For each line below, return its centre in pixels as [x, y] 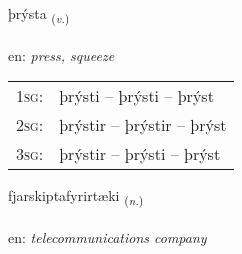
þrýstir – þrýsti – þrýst [140, 154]
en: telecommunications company [107, 237]
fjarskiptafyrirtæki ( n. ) [76, 197]
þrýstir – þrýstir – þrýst [143, 125]
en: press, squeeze [61, 54]
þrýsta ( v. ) [39, 14]
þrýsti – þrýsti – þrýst [136, 96]
